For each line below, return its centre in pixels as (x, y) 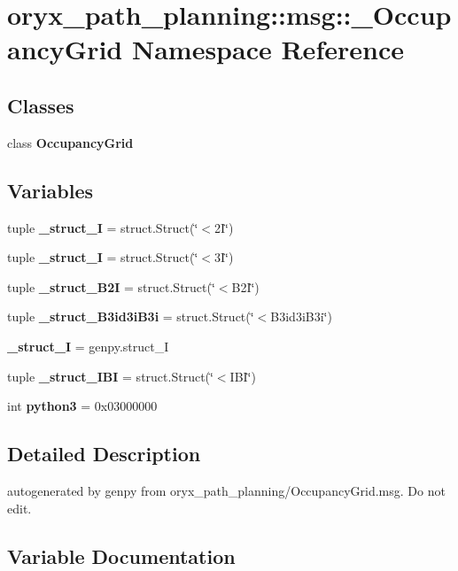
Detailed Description (104, 454)
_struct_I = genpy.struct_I (88, 346)
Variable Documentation (121, 556)
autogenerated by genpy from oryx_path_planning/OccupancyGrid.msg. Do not (226, 490)
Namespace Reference (268, 49)
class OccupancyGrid (70, 142)
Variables (50, 190)
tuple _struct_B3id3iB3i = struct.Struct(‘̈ (131, 316)
